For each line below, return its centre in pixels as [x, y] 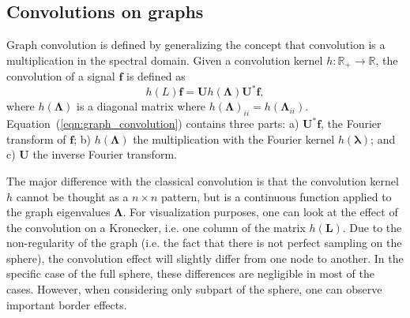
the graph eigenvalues [58, 212]
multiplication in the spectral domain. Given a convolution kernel [165, 60]
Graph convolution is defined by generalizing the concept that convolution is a [196, 45]
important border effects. [67, 304]
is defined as [156, 76]
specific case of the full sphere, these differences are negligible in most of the [191, 273]
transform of [36, 138]
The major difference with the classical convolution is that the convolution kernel [203, 180]
